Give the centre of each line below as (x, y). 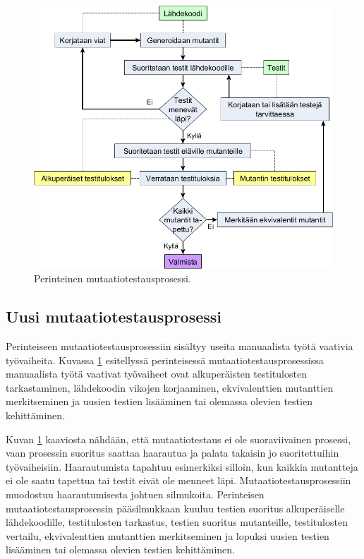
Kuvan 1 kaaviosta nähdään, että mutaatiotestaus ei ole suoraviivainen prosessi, (178, 439)
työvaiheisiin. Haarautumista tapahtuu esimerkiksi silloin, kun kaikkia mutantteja (182, 466)
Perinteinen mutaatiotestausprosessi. (113, 278)
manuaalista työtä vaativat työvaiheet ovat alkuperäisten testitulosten (156, 374)
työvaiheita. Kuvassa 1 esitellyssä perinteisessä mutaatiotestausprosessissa (165, 360)
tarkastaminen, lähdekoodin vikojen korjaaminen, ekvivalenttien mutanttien (170, 387)
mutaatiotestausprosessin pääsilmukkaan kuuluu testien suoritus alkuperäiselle (175, 508)
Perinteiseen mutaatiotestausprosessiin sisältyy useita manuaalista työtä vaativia (180, 346)
